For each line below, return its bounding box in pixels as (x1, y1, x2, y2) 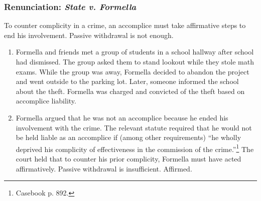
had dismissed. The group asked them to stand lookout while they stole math (16, 56, 254, 66)
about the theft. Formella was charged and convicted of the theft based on (16, 85, 245, 96)
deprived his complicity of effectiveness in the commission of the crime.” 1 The (16, 142, 254, 154)
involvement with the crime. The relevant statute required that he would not (16, 122, 252, 132)
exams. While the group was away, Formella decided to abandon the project (16, 66, 249, 76)
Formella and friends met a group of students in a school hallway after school (16, 46, 254, 57)
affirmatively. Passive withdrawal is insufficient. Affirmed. (16, 163, 192, 173)
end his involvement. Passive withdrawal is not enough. (4, 29, 174, 40)
